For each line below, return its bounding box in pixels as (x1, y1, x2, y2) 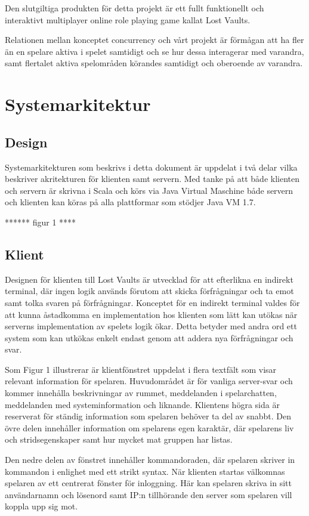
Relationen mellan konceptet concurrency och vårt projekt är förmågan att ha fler (5, 33, 304, 46)
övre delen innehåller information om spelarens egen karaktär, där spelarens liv (5, 421, 294, 434)
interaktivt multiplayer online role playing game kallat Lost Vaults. (5, 13, 251, 26)
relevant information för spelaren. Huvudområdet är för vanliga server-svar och (5, 375, 293, 387)
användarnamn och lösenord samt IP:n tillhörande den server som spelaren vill (5, 488, 292, 500)
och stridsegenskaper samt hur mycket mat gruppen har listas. (5, 433, 233, 446)
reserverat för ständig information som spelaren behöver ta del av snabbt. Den (5, 410, 291, 422)
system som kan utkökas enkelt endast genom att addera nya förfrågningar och (5, 331, 293, 344)
